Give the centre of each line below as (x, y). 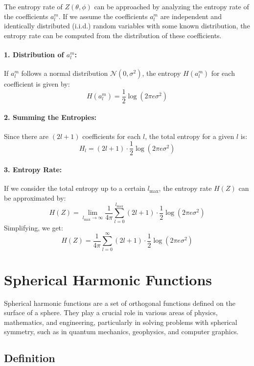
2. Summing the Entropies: (50, 117)
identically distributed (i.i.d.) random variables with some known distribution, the (127, 26)
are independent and (191, 16)
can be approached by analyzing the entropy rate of (172, 6)
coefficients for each (112, 136)
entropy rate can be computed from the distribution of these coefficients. (113, 35)
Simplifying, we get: (34, 227)
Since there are (26, 136)
